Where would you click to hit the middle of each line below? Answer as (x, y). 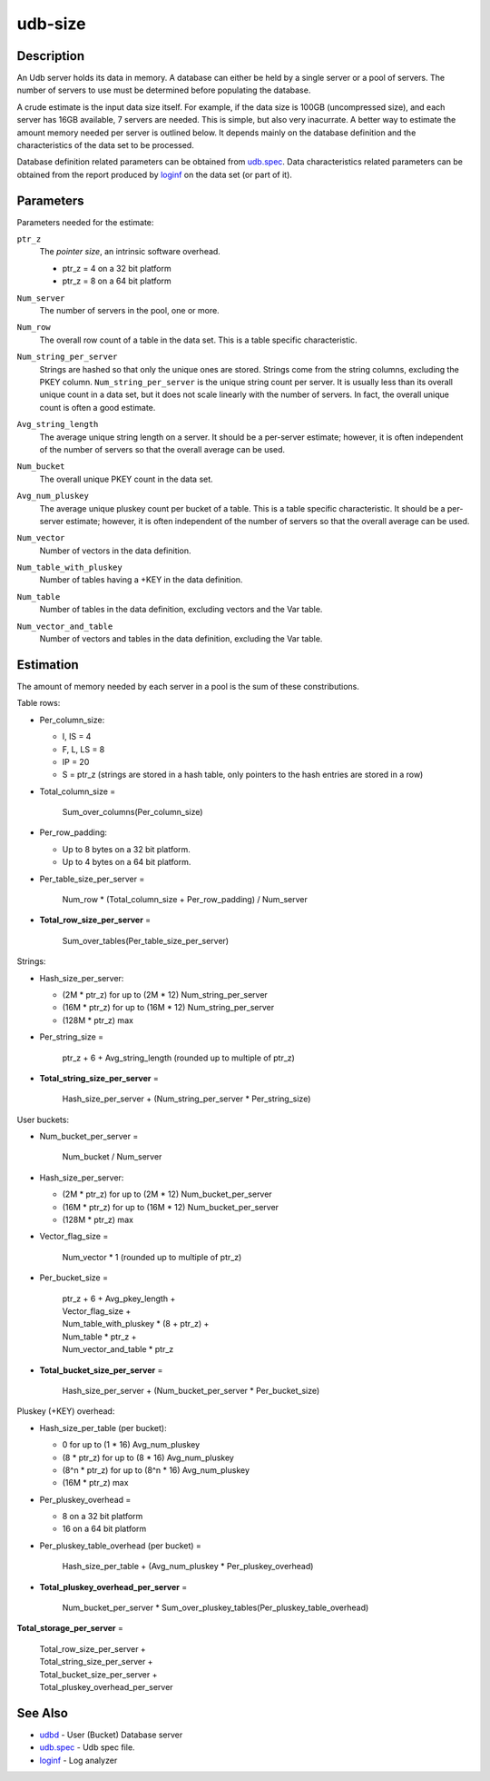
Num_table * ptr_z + (99, 1337)
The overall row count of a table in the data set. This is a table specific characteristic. (198, 340)
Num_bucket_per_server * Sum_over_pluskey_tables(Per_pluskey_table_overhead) (216, 1607)
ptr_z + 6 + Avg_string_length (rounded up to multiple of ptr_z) (178, 1058)
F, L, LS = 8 (83, 749)
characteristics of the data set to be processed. (105, 145)
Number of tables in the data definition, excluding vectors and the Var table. (181, 610)
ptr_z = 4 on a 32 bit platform (117, 268)
